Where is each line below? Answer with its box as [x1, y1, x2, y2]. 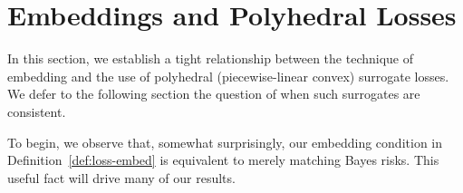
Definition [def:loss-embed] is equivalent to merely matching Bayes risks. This [7, 150, 439, 169]
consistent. [7, 101, 66, 121]
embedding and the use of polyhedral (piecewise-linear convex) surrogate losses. [7, 66, 449, 85]
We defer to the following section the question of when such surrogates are [7, 84, 420, 103]
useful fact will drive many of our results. [7, 168, 236, 187]
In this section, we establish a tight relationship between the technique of [7, 49, 414, 68]
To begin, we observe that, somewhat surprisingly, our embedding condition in [7, 132, 443, 151]
